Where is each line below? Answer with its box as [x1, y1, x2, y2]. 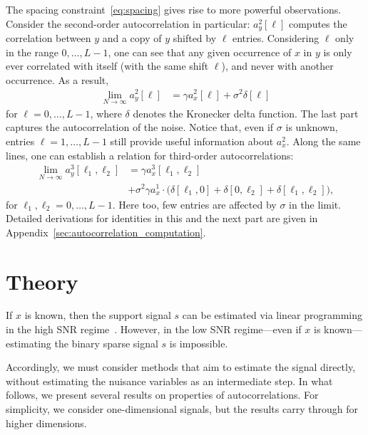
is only [323, 44, 352, 59]
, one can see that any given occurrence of [108, 44, 292, 59]
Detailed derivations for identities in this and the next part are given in [6, 211, 318, 226]
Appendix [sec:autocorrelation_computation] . [6, 224, 206, 239]
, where [90, 105, 122, 120]
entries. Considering [232, 31, 320, 46]
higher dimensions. [6, 415, 87, 430]
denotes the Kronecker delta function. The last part [133, 105, 359, 120]
